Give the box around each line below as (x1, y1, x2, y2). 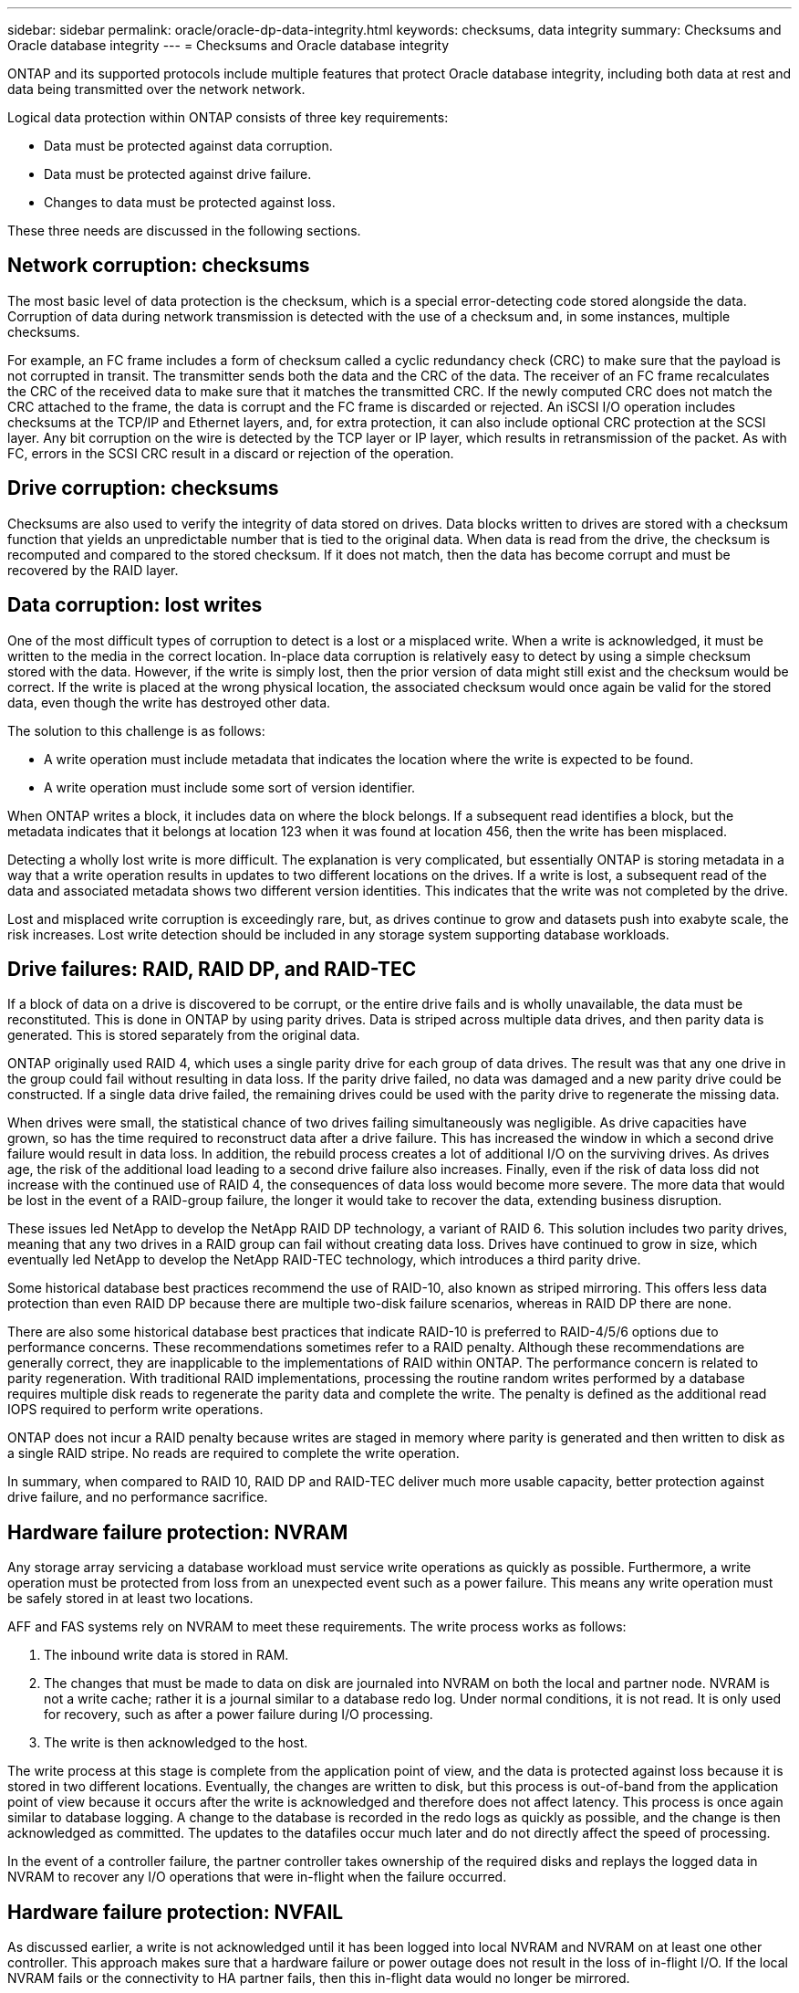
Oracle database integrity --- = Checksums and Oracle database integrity (7, 37, 450, 53)
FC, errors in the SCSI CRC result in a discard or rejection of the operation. (7, 445, 454, 461)
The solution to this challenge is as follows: (7, 722, 265, 739)
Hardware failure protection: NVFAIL (7, 1900, 344, 1924)
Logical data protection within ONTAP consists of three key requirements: (7, 110, 449, 125)
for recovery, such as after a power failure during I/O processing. (44, 1706, 433, 1723)
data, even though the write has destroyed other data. (7, 694, 331, 710)
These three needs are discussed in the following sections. (7, 223, 361, 238)
